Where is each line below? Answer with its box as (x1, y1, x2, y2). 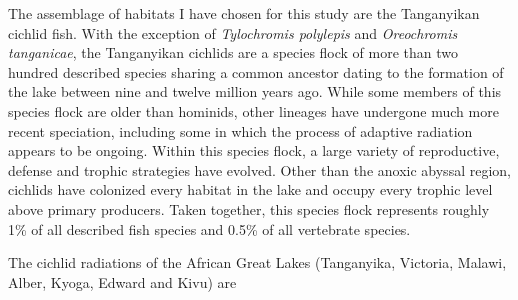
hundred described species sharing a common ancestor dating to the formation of (8, 61, 504, 82)
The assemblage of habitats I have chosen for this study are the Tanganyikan (8, 3, 480, 23)
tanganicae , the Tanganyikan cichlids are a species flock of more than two (8, 42, 459, 63)
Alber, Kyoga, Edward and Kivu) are (8, 271, 237, 292)
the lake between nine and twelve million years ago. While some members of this (8, 81, 502, 102)
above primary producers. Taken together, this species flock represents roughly (8, 198, 490, 219)
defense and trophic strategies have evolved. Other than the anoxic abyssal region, (8, 159, 511, 180)
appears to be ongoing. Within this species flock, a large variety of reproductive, (8, 140, 500, 161)
